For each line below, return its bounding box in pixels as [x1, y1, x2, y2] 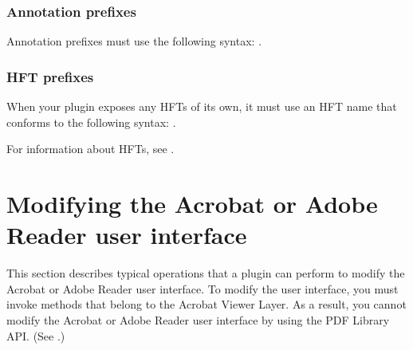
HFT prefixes [6, 66, 94, 86]
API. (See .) [6, 327, 65, 344]
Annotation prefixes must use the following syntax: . [6, 33, 262, 49]
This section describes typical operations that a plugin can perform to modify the [6, 265, 405, 281]
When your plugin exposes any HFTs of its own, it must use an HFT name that [6, 98, 397, 115]
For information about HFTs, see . [6, 140, 175, 157]
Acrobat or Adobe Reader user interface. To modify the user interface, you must [6, 280, 399, 297]
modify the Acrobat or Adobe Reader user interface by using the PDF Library [6, 311, 390, 328]
